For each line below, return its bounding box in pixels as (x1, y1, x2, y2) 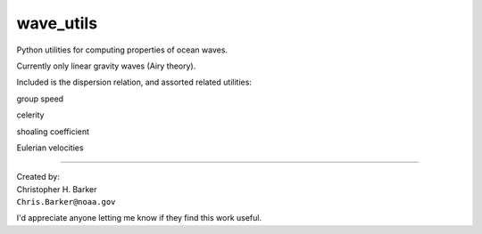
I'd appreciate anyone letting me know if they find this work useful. (16, 213, 262, 223)
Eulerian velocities (16, 142, 84, 153)
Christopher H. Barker (16, 183, 97, 195)
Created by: (16, 172, 60, 182)
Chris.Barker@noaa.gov (16, 197, 116, 207)
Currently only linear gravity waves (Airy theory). (16, 61, 196, 71)
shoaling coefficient (16, 125, 89, 137)
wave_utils (16, 13, 98, 33)
